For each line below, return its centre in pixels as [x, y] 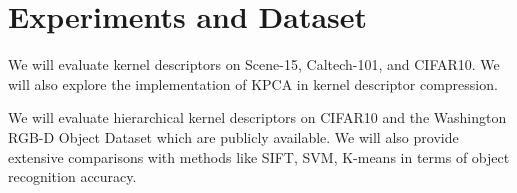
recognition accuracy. [72, 176]
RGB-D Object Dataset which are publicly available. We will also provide [233, 136]
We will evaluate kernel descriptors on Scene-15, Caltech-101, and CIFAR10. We [254, 64]
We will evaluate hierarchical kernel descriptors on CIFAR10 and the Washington [257, 117]
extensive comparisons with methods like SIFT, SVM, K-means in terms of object [259, 156]
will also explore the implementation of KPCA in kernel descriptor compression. [253, 83]
